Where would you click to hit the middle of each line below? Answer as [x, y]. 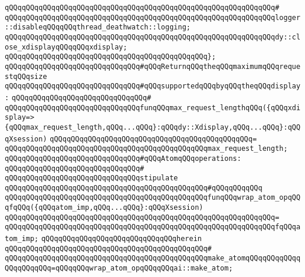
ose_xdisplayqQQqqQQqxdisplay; [66, 47]
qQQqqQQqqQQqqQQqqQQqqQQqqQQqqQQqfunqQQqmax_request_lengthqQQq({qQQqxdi [153, 108]
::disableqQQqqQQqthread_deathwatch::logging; [98, 27]
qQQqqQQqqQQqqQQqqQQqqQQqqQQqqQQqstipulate [91, 178]
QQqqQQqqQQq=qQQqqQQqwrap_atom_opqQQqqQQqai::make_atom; [119, 268]
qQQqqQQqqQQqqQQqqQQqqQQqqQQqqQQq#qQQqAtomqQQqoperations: [123, 158]
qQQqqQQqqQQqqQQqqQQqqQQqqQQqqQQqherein [121, 239]
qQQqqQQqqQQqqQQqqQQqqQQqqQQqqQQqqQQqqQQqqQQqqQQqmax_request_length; [146, 149]
